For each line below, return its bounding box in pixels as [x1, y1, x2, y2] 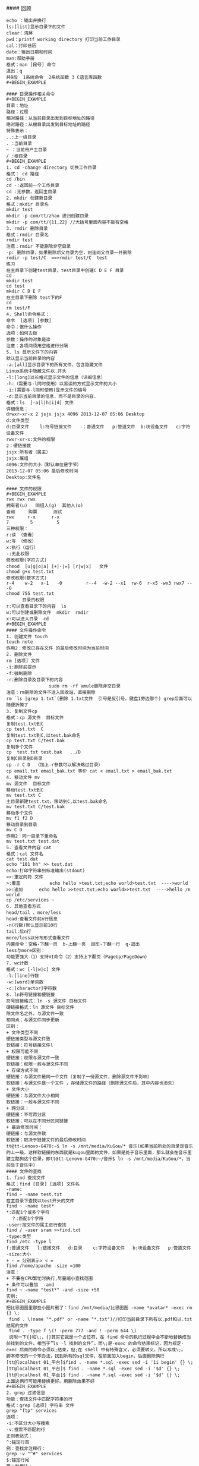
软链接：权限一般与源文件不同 [6, 1061, 68, 1067]
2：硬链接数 [6, 443, 31, 449]
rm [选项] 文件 [6, 658, 40, 664]
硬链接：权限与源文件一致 [6, 1055, 59, 1061]
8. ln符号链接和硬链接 [6, 992, 55, 998]
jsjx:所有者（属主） [6, 449, 51, 455]
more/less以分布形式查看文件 [6, 935, 70, 941]
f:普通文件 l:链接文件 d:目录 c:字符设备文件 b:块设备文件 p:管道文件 [6, 1245, 191, 1251]
